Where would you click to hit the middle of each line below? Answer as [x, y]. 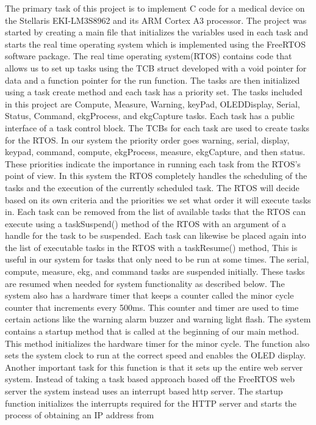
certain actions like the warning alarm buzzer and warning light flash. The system [158, 319]
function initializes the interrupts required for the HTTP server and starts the [151, 403]
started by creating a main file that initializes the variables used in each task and [157, 32]
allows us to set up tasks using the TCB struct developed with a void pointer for [156, 67]
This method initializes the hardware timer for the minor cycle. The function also [157, 343]
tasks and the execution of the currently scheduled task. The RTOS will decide [152, 187]
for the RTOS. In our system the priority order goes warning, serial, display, [147, 140]
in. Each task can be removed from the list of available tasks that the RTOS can [156, 212]
